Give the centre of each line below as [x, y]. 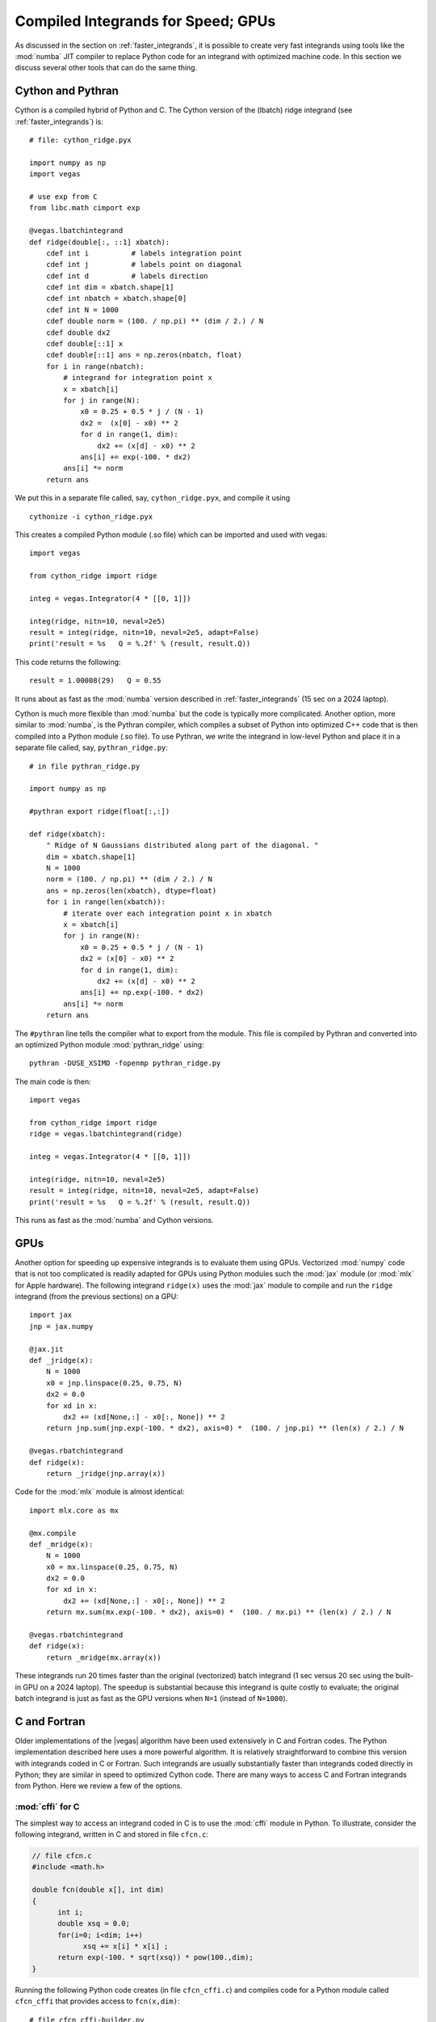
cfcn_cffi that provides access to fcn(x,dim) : [97, 2001]
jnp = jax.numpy [61, 1326]
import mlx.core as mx [74, 1510]
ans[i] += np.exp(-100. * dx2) [142, 992]
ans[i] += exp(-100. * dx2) [136, 457]
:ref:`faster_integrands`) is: [59, 121]
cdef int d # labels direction [127, 276]
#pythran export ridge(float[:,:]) [100, 812]
